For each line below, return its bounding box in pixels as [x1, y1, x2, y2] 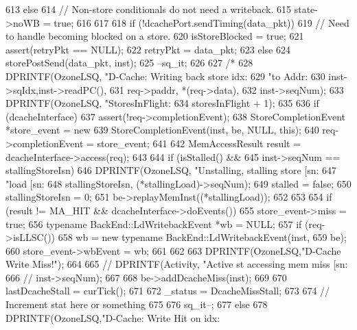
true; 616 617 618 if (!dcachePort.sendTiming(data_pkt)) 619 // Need [54, 15, 349, 29]
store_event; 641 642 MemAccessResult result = [97, 136, 301, 150]
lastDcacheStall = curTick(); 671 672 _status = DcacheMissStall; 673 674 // [5, 283, 330, 298]
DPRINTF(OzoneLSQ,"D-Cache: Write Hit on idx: [5, 310, 220, 325]
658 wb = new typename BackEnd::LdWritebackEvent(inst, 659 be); [58, 230, 347, 244]
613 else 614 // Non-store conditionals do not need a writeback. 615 [5, 2, 292, 16]
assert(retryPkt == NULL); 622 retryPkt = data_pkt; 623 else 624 [5, 42, 291, 56]
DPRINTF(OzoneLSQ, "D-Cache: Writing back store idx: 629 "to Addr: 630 [5, 68, 325, 83]
